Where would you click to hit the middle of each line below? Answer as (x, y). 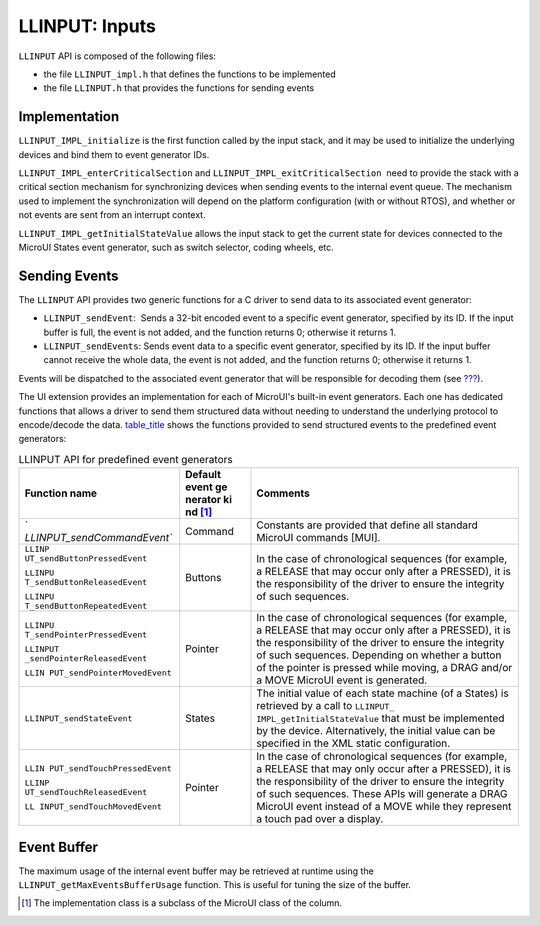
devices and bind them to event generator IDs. (114, 154)
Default (203, 475)
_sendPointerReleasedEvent (86, 658)
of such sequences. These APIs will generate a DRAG (382, 794)
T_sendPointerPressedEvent (86, 634)
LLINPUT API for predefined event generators (126, 459)
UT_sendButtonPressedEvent (86, 558)
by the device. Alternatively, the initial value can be (376, 731)
